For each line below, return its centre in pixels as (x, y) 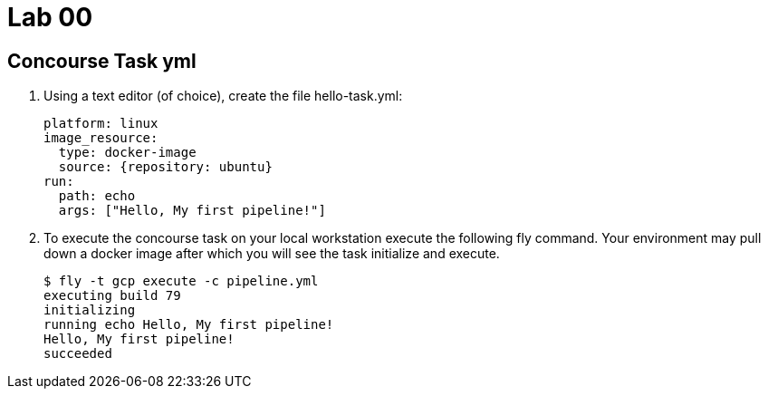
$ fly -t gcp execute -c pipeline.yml (181, 281)
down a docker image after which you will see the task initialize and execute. (272, 254)
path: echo (97, 196)
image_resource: (101, 138)
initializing (90, 310)
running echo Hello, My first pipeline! (189, 325)
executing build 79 (112, 296)
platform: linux (101, 124)
